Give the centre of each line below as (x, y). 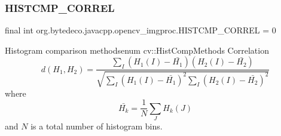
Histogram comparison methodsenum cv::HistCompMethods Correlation (137, 50)
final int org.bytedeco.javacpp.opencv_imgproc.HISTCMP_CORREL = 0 (140, 30)
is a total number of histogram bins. (97, 126)
